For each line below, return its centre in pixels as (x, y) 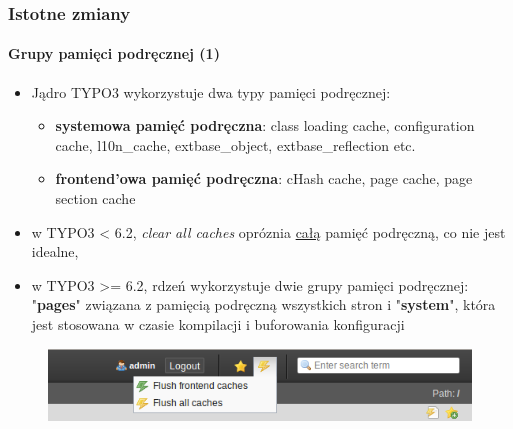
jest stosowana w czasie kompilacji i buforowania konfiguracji (218, 323)
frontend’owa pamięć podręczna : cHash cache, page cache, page (264, 178)
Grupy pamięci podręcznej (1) (114, 53)
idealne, (55, 251)
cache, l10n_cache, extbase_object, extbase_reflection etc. (235, 144)
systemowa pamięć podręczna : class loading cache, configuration (265, 125)
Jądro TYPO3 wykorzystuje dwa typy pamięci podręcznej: (211, 91)
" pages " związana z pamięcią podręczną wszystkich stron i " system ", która (263, 304)
